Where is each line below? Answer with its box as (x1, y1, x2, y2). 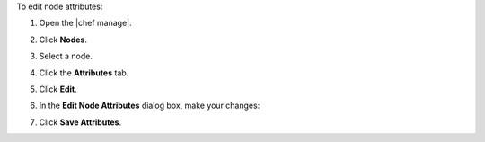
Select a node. (39, 50, 93, 62)
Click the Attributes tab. (39, 67, 129, 78)
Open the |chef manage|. (39, 18, 132, 29)
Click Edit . (39, 84, 77, 94)
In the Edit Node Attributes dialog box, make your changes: (39, 100, 260, 111)
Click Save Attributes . (39, 117, 121, 128)
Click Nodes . (39, 34, 87, 45)
